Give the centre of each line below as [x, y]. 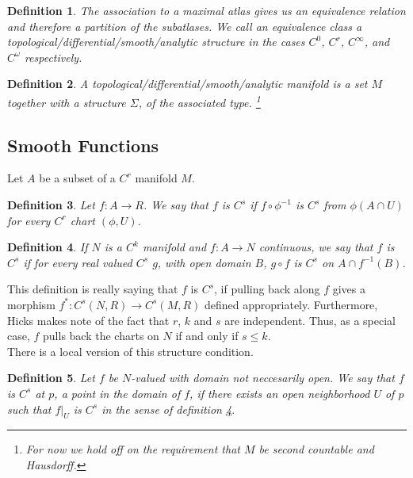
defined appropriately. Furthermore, [291, 304]
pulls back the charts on [101, 336]
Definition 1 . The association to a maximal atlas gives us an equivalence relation [206, 10]
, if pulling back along [267, 289]
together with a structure [67, 102]
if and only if [207, 336]
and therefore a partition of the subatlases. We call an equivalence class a [185, 26]
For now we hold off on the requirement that [133, 449]
